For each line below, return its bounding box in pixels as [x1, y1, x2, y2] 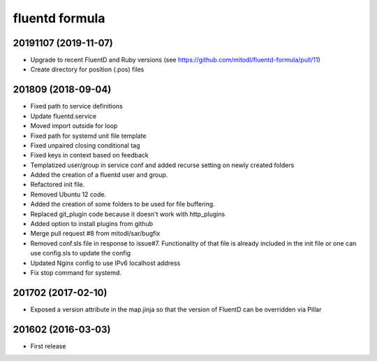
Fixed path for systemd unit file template [30, 132, 147, 140]
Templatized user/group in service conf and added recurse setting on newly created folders [30, 161, 295, 169]
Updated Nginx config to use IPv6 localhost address [30, 259, 181, 267]
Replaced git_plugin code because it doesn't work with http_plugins [30, 210, 226, 218]
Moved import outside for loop [30, 122, 118, 130]
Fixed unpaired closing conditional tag [30, 141, 140, 150]
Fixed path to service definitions [30, 102, 124, 111]
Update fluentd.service [30, 112, 97, 120]
